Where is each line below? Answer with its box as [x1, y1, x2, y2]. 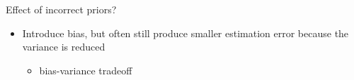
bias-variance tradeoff [39, 62, 132, 77]
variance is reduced [22, 39, 105, 54]
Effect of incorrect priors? [6, 2, 117, 16]
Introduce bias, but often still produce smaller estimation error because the [22, 25, 349, 40]
